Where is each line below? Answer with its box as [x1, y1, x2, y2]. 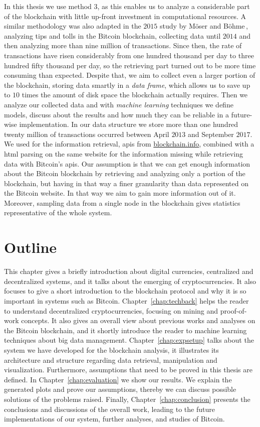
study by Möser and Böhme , [159, 21, 248, 31]
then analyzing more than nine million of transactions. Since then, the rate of [4, 40, 242, 51]
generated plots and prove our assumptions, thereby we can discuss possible [4, 384, 236, 394]
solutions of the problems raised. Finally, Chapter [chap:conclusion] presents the [4, 393, 250, 404]
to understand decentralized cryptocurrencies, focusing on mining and [4, 305, 218, 316]
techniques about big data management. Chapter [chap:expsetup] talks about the [4, 335, 254, 345]
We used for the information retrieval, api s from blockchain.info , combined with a [4, 138, 254, 149]
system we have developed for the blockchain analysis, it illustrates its [4, 344, 219, 355]
